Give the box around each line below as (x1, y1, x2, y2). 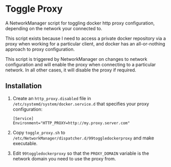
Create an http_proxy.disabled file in (12, 95, 91, 101)
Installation (5, 82, 42, 90)
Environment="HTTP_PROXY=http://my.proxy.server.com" (12, 121, 130, 126)
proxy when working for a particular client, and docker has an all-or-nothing (5, 40, 165, 46)
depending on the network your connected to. (5, 25, 102, 31)
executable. (12, 140, 38, 146)
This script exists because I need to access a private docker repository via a (5, 35, 166, 41)
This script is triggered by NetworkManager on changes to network (5, 56, 147, 62)
